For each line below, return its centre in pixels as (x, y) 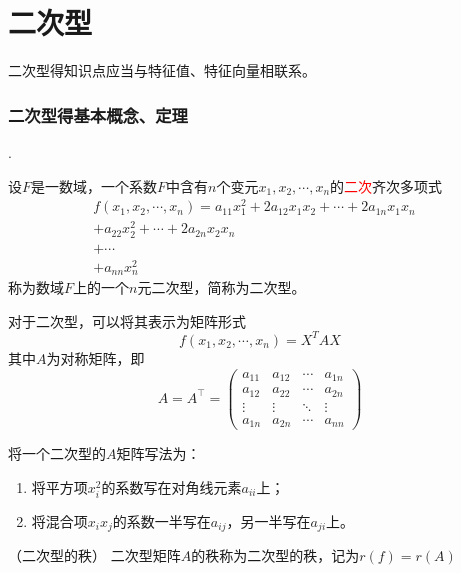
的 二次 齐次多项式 (386, 185)
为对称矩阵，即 (95, 357)
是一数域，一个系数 (94, 185)
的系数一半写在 (161, 520)
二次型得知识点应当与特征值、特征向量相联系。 (162, 70)
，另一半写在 (268, 520)
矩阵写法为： (158, 453)
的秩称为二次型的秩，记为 (275, 555)
